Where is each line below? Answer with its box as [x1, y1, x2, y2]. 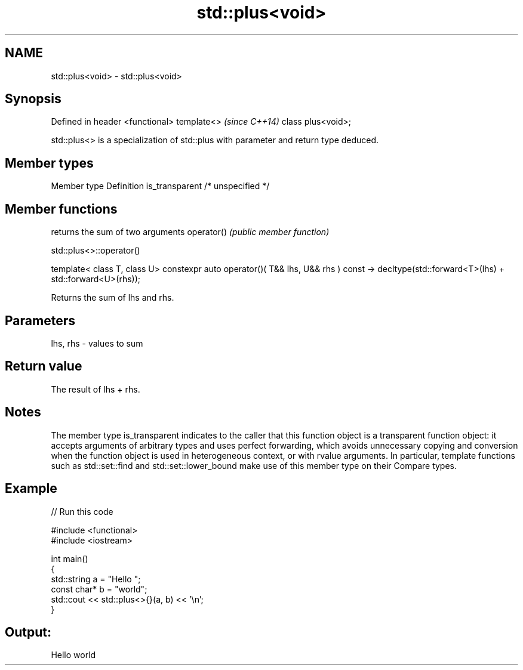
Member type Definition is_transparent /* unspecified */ [51, 181, 270, 192]
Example [5, 481, 57, 496]
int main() [51, 553, 88, 564]
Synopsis [5, 91, 61, 107]
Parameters [5, 313, 75, 328]
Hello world [51, 650, 96, 660]
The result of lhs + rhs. [51, 384, 140, 394]
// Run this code [51, 506, 113, 517]
